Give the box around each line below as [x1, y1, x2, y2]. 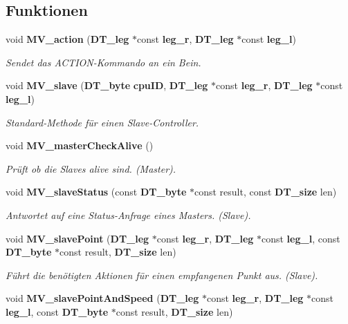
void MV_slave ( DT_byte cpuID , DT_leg [6, 78, 208, 93]
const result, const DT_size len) [194, 184, 337, 199]
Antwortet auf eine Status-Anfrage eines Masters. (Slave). [6, 207, 251, 222]
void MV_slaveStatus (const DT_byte [6, 184, 187, 199]
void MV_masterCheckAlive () [6, 138, 154, 153]
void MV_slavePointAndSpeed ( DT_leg [6, 291, 199, 305]
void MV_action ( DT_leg [6, 32, 129, 46]
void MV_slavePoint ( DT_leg [6, 231, 149, 245]
